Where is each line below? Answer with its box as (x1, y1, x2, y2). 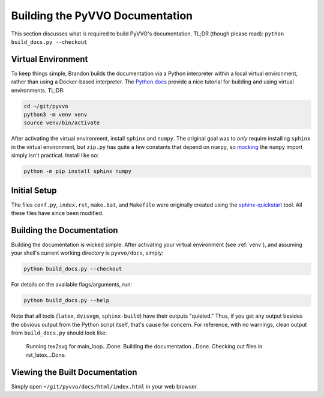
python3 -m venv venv (23, 111, 88, 118)
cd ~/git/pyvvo (23, 103, 68, 109)
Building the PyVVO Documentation (11, 9, 193, 22)
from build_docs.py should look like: (11, 329, 107, 336)
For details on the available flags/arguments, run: (11, 281, 132, 288)
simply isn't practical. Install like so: (11, 152, 99, 159)
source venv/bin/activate (23, 120, 100, 126)
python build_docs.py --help (23, 297, 110, 304)
